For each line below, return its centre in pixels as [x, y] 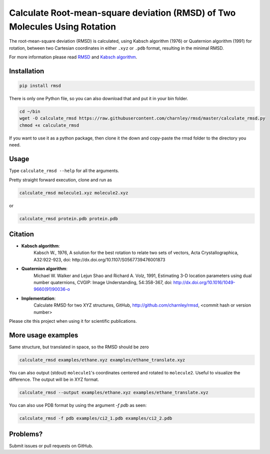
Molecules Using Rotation [63, 27]
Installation [27, 71]
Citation [22, 234]
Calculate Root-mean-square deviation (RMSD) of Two [122, 13]
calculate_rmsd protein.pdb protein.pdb [68, 218]
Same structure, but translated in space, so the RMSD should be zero [79, 347]
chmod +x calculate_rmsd [49, 125]
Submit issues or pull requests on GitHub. [51, 446]
